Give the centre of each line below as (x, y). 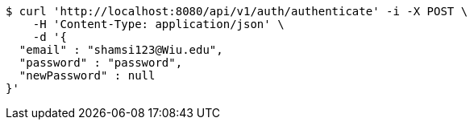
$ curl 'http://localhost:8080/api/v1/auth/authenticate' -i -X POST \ (237, 11)
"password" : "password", (101, 63)
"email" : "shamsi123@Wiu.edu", (121, 50)
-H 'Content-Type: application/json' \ (158, 24)
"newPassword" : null (87, 75)
